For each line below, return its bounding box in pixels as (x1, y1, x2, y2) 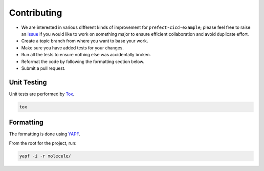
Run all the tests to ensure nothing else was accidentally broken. (21, 52, 151, 58)
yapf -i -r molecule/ (19, 153, 71, 159)
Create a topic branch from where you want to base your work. (21, 38, 148, 44)
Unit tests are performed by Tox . (9, 91, 74, 97)
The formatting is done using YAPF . (9, 131, 81, 137)
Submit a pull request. (21, 65, 66, 71)
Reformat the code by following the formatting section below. (21, 59, 145, 64)
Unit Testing (9, 78, 47, 86)
